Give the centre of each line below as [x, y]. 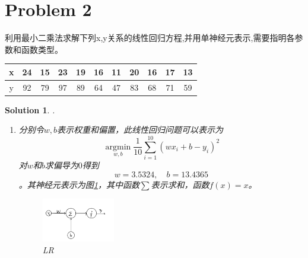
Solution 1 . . [30, 109]
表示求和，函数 [180, 184]
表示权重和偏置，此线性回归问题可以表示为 [140, 130]
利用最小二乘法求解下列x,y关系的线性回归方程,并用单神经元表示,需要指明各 [150, 38]
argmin [118, 147]
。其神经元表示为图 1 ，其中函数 [79, 184]
